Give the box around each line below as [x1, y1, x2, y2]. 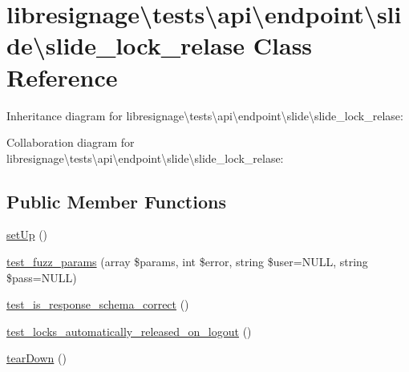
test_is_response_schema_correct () [6, 296, 189, 313]
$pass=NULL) [6, 269, 77, 285]
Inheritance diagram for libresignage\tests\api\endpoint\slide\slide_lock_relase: [6, 107, 403, 123]
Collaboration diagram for [6, 134, 135, 151]
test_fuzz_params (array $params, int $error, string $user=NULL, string [6, 253, 368, 270]
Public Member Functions [6, 188, 226, 213]
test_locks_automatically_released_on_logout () [6, 322, 252, 339]
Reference [6, 60, 118, 93]
